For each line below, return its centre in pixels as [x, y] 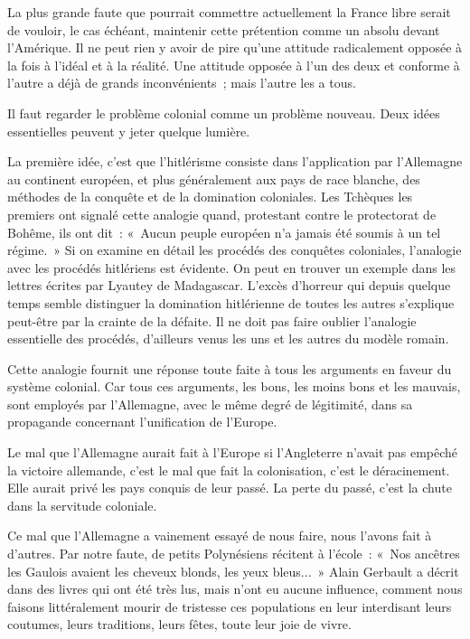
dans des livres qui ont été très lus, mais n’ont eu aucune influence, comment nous [235, 589]
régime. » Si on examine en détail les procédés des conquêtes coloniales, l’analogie [235, 250]
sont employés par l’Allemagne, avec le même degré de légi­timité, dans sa [210, 404]
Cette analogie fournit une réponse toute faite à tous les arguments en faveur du [230, 368]
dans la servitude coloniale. [82, 505]
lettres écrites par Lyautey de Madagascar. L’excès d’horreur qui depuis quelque [229, 285]
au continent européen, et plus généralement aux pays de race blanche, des [214, 179]
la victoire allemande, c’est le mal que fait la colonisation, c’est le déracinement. [229, 470]
